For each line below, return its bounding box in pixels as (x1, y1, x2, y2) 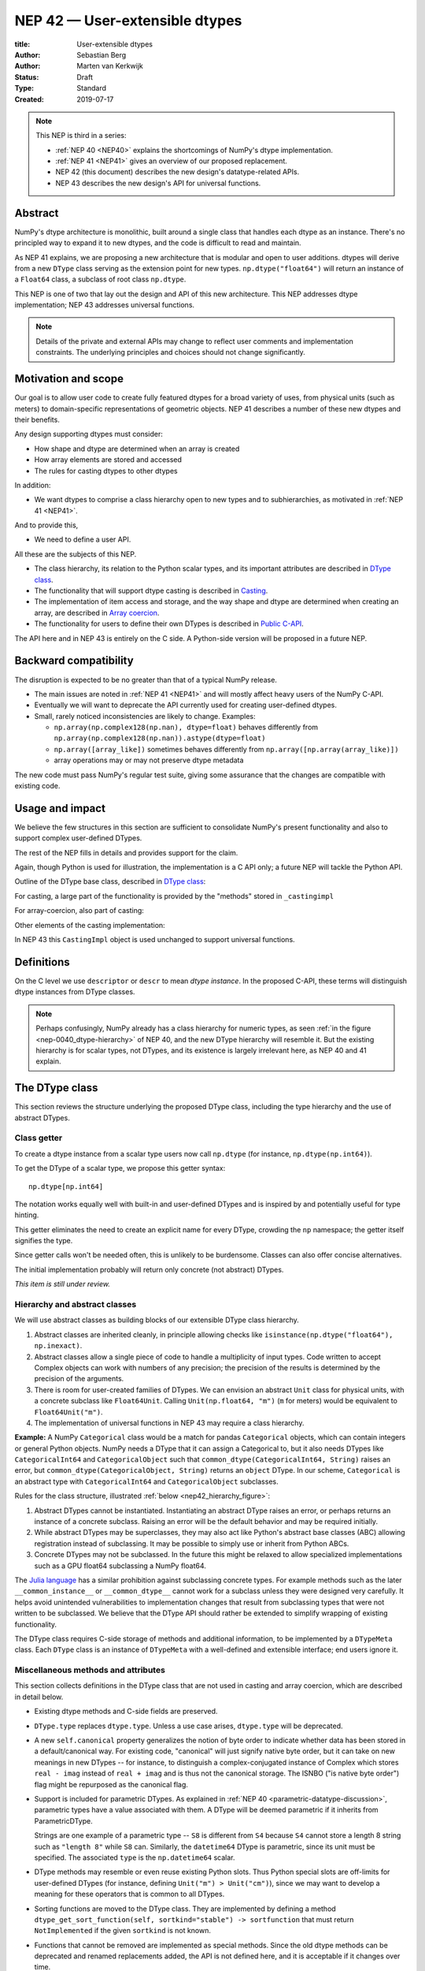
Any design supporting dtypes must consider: (14, 430, 163, 439)
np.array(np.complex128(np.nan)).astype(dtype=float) (54, 734, 266, 743)
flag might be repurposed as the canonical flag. (34, 1779, 189, 1789)
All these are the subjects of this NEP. (14, 549, 137, 559)
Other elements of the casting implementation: (14, 920, 165, 930)
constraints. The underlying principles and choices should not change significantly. (35, 348, 306, 357)
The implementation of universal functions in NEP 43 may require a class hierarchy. (34, 1418, 305, 1427)
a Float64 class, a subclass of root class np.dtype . (14, 274, 187, 284)
